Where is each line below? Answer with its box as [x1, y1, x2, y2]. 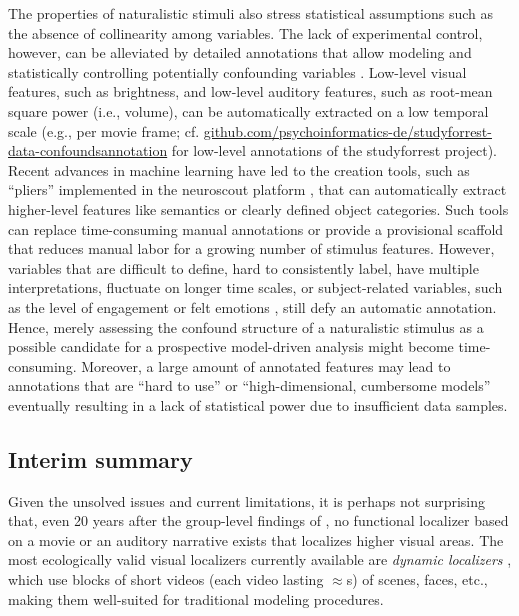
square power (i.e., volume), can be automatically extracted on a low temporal [8, 100, 489, 121]
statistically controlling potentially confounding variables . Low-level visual [8, 61, 467, 82]
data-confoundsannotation [8, 140, 168, 161]
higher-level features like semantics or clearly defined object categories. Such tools [8, 198, 509, 219]
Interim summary [8, 443, 193, 474]
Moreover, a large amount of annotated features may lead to [81, 355, 451, 376]
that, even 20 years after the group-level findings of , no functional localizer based [8, 510, 509, 531]
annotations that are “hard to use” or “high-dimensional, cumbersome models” [8, 375, 491, 396]
